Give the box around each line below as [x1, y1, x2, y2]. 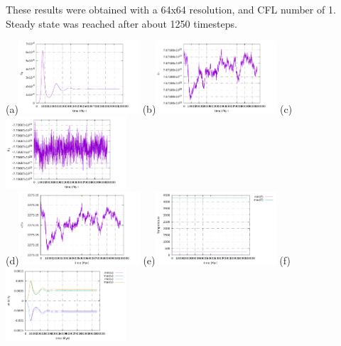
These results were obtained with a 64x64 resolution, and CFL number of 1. [6, 2, 336, 16]
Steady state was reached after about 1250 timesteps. [6, 16, 237, 31]
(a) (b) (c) [6, 102, 293, 117]
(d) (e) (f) [6, 253, 291, 268]
